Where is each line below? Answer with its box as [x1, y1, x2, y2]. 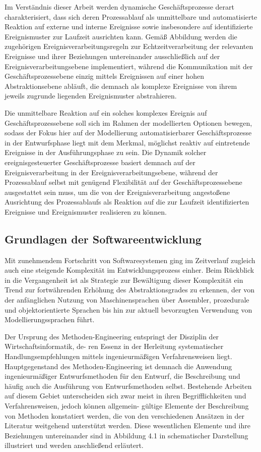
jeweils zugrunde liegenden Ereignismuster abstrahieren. [5, 90, 177, 101]
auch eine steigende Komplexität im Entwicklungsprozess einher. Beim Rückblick [5, 265, 254, 275]
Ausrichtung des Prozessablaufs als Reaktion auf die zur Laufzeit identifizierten [5, 196, 249, 207]
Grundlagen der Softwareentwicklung [5, 231, 202, 246]
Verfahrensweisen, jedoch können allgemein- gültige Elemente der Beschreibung [5, 400, 249, 411]
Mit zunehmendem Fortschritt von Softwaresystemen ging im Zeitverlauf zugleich [5, 255, 255, 265]
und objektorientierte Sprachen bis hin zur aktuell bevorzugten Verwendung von [5, 304, 252, 315]
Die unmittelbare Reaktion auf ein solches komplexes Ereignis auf [5, 107, 207, 118]
